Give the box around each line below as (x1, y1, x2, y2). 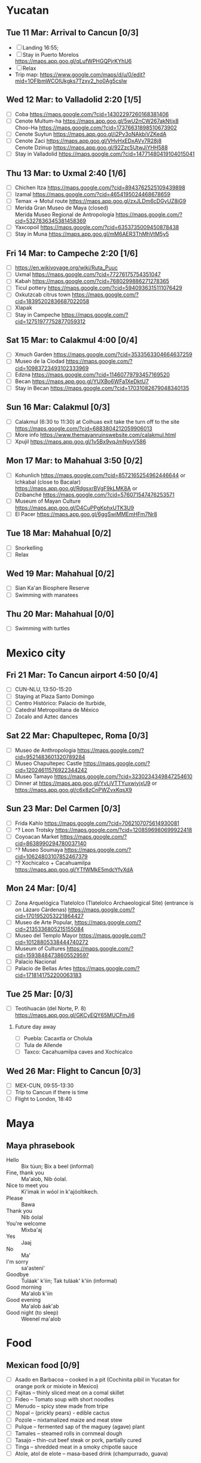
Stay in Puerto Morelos (22, 51, 79, 58)
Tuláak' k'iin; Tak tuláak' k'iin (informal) (21, 1277, 118, 1285)
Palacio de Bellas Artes (14, 965, 72, 972)
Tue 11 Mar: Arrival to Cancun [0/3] (6, 28, 139, 38)
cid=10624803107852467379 (14, 852, 88, 860)
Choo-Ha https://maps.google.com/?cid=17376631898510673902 (14, 124, 178, 131)
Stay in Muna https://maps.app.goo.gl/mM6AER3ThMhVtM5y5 (14, 230, 169, 238)
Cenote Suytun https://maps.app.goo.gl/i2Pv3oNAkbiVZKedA (14, 130, 167, 138)
